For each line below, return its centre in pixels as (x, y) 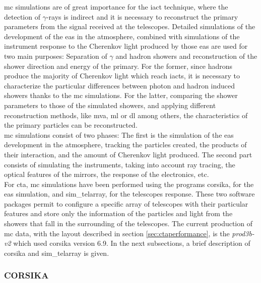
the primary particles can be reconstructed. (71, 125)
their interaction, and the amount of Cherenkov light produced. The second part (128, 154)
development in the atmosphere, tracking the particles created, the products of (125, 145)
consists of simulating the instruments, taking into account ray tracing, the (120, 164)
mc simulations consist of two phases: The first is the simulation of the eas (119, 134)
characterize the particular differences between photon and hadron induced (120, 85)
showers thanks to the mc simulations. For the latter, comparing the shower (121, 95)
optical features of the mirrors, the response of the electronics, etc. (107, 174)
